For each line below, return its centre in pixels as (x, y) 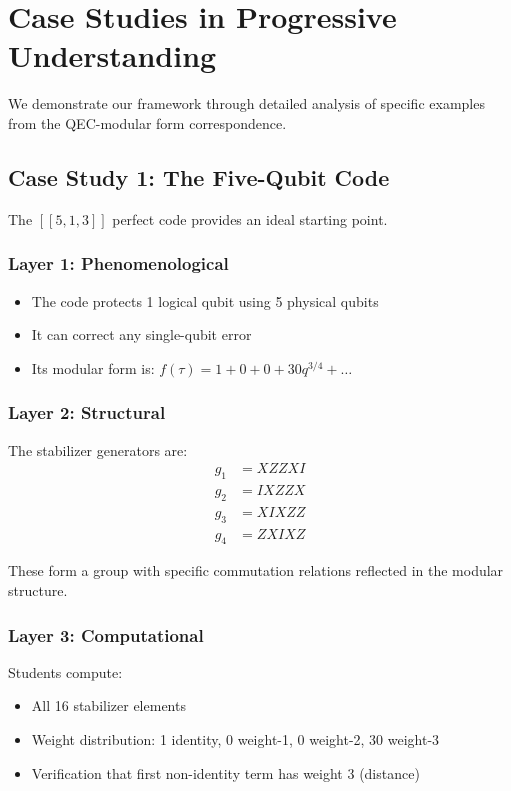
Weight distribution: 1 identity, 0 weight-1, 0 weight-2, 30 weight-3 (235, 739)
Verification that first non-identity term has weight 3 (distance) (225, 772)
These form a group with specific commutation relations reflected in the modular (256, 570)
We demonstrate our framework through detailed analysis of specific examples (246, 103)
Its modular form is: (93, 367)
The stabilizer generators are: (98, 449)
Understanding (112, 55)
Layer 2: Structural (87, 412)
